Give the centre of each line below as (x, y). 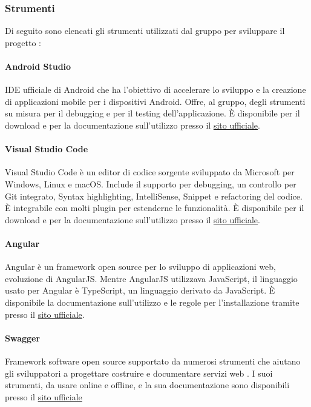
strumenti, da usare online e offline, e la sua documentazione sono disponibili (147, 385)
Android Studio (38, 66)
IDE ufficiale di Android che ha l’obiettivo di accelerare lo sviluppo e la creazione (155, 89)
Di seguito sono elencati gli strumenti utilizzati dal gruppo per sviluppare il (145, 31)
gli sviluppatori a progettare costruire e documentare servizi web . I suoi (139, 373)
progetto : (23, 42)
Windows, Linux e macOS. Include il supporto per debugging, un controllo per (151, 183)
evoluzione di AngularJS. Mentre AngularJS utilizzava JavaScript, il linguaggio (151, 278)
